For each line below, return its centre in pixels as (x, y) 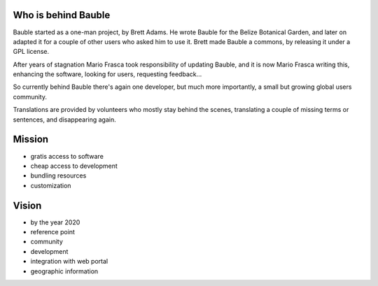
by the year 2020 (55, 222)
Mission (31, 140)
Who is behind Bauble (62, 15)
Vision (27, 205)
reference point (52, 232)
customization (51, 185)
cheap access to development (74, 166)
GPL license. (31, 52)
